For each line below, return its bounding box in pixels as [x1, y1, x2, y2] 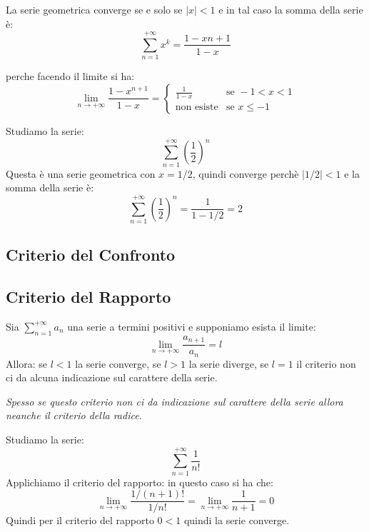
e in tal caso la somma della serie [218, 2, 363, 16]
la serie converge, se [75, 356, 161, 371]
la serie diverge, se [188, 356, 269, 371]
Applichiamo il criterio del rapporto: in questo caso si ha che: [6, 474, 273, 489]
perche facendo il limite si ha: [6, 69, 135, 84]
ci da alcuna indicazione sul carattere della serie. [6, 370, 218, 385]
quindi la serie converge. [183, 513, 290, 528]
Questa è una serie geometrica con [6, 166, 156, 181]
